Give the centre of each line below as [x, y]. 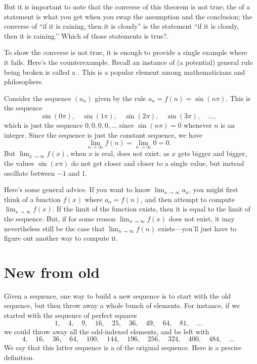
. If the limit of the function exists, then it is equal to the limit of [151, 209]
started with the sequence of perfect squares [71, 315]
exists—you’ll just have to [197, 228]
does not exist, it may [202, 218]
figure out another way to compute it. [61, 238]
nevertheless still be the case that [54, 228]
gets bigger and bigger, [213, 153]
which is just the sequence [43, 125]
